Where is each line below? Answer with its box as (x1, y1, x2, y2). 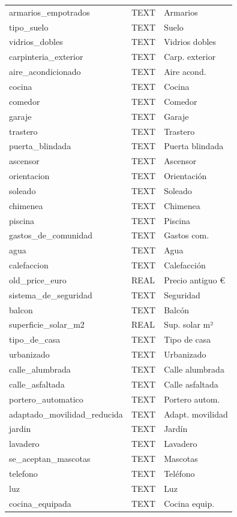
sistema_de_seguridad (9, 288, 92, 301)
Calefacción (164, 259, 206, 271)
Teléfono (164, 467, 195, 479)
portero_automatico (9, 392, 83, 405)
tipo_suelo (9, 20, 49, 33)
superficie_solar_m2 (9, 318, 85, 331)
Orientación (164, 170, 207, 182)
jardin (9, 422, 31, 435)
